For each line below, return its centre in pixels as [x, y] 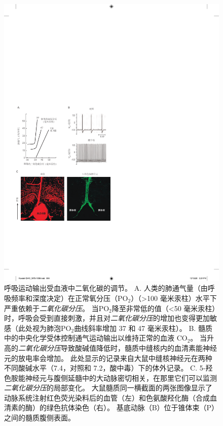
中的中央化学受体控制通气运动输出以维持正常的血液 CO [96, 338]
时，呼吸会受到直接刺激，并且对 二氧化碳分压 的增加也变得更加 [107, 318]
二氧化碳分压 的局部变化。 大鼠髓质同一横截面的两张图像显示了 [108, 388]
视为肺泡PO [52, 328]
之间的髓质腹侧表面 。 [40, 418]
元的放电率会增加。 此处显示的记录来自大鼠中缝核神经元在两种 [108, 358]
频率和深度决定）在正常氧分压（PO [69, 298]
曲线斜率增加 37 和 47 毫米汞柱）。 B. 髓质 [143, 328]
